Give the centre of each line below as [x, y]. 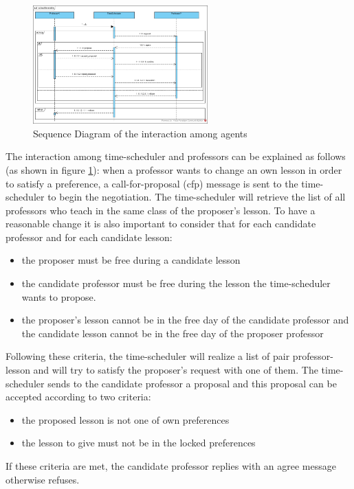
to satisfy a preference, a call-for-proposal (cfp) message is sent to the [152, 183]
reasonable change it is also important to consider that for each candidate [161, 224]
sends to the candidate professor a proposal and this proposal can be [192, 383]
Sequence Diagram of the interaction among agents [140, 133]
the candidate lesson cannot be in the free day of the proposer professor [173, 333]
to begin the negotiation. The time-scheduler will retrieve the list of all [197, 197]
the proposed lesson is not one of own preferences [125, 419]
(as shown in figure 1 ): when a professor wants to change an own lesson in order [174, 169]
